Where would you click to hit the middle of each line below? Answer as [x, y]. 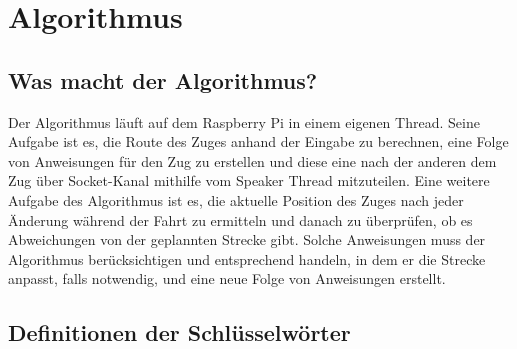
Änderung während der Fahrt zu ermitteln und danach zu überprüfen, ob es [240, 219]
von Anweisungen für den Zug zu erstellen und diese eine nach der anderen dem [252, 160]
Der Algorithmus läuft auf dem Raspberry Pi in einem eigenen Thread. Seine [244, 121]
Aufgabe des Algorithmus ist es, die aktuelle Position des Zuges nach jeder [236, 199]
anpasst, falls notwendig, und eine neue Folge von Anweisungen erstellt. [227, 278]
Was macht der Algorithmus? [163, 79]
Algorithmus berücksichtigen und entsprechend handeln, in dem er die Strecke [247, 258]
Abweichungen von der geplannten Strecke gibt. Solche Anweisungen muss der [247, 239]
